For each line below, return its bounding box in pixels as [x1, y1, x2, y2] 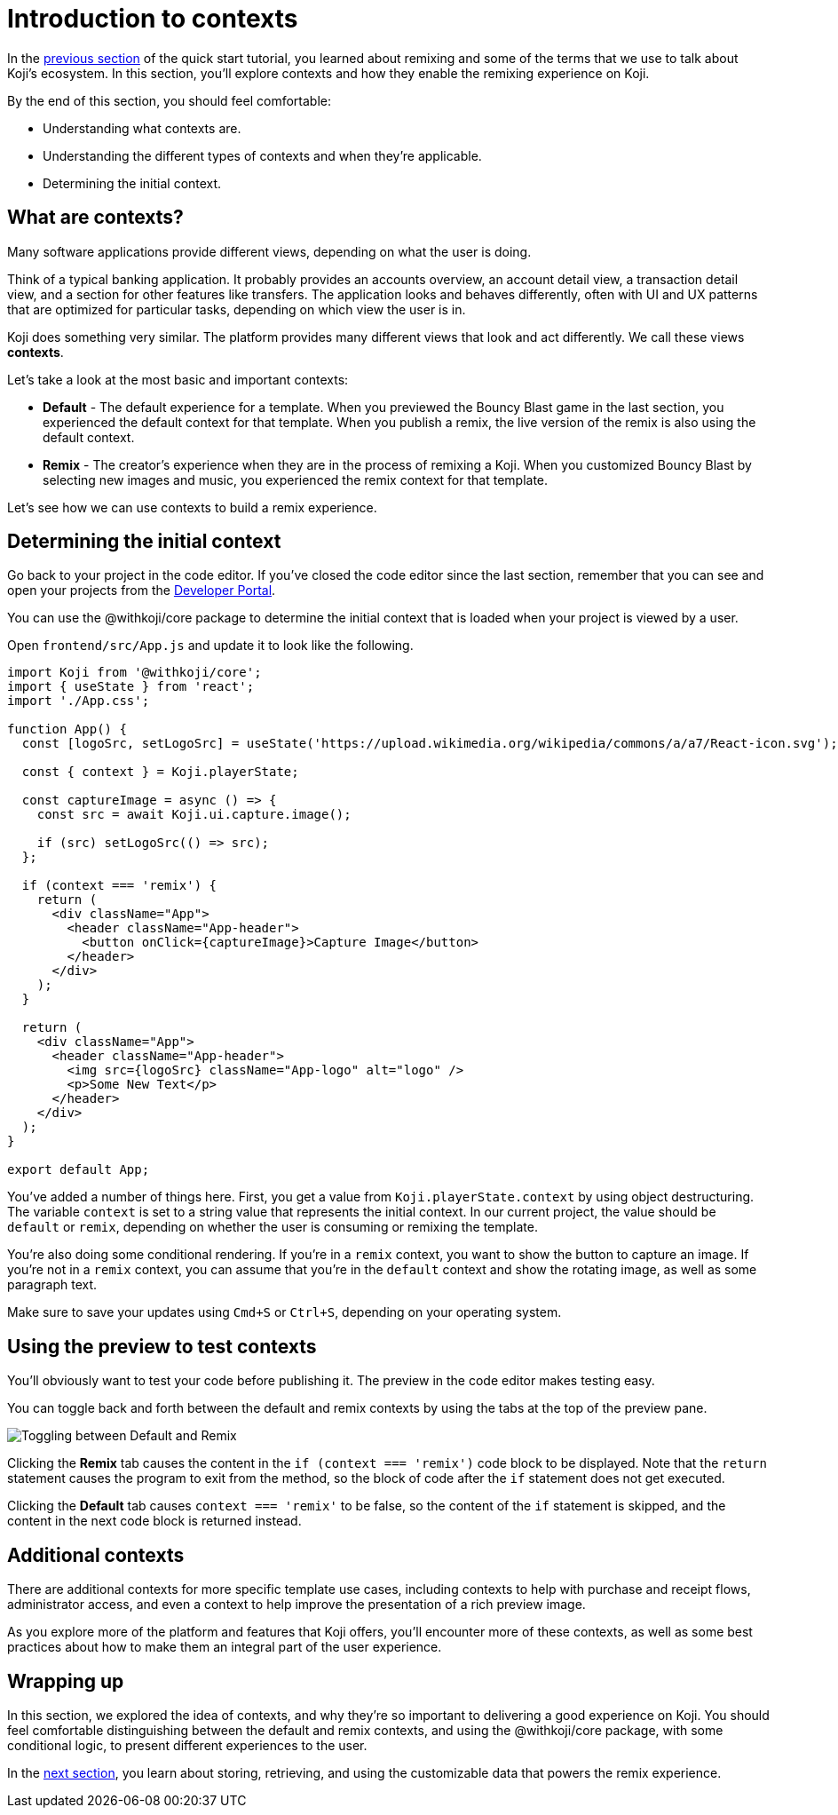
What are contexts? [7, 206, 184, 229]
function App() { [7, 722, 127, 737]
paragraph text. [7, 1277, 98, 1293]
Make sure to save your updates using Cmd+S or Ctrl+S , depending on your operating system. [7, 1304, 562, 1320]
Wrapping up [7, 1669, 124, 1692]
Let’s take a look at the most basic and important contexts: [7, 371, 349, 387]
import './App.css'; [7, 694, 150, 709]
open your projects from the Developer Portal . [7, 583, 276, 598]
